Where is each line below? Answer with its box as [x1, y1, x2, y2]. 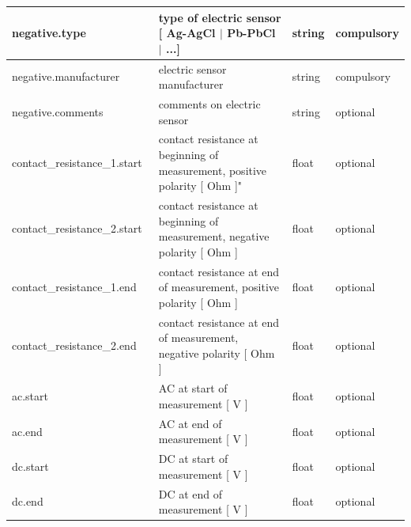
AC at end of [158, 415, 222, 431]
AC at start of [158, 380, 228, 396]
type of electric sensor [158, 9, 281, 25]
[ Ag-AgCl [158, 25, 216, 41]
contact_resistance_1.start [12, 154, 142, 170]
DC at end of [158, 485, 223, 502]
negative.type [12, 25, 86, 41]
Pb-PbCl [227, 25, 276, 41]
